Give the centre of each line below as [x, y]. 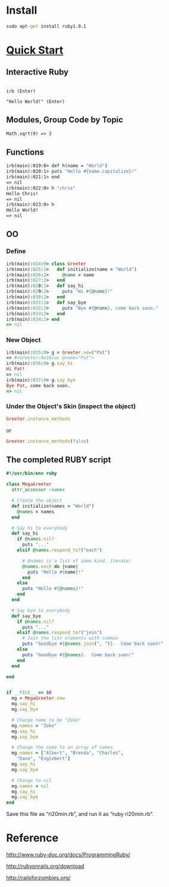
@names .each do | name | [50, 566]
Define [16, 251]
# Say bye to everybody [41, 610]
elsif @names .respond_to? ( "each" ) [60, 550]
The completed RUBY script [59, 460]
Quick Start [35, 50]
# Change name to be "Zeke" [46, 720]
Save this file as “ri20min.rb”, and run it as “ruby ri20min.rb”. [80, 814]
